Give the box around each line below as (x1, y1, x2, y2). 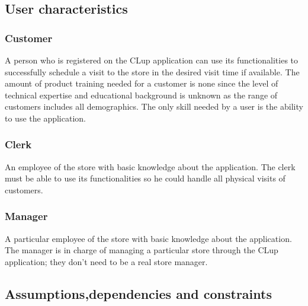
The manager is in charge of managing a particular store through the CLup (5, 244, 278, 256)
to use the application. (5, 111, 86, 124)
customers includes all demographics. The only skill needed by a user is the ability (5, 100, 303, 113)
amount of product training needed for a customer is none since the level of (5, 77, 278, 90)
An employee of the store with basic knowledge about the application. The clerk (5, 160, 296, 173)
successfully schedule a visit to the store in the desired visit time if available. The (5, 65, 300, 78)
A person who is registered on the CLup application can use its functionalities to (5, 54, 299, 66)
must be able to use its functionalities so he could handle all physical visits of (5, 172, 285, 184)
